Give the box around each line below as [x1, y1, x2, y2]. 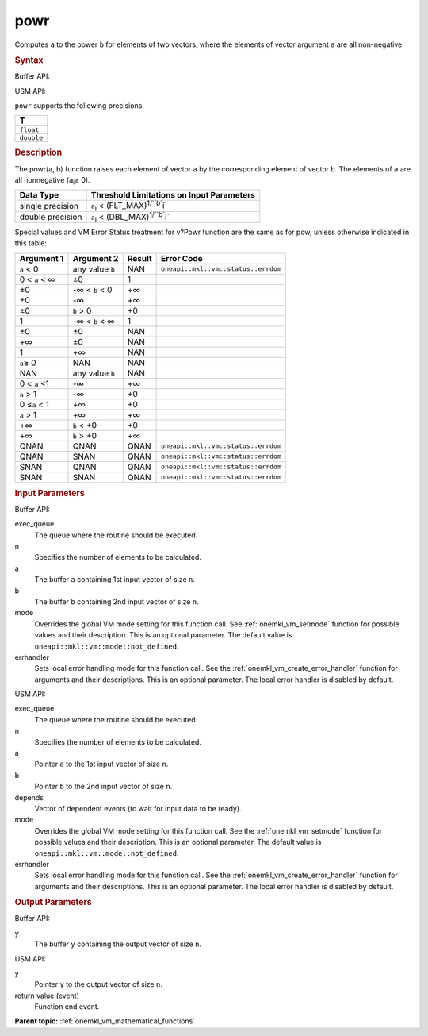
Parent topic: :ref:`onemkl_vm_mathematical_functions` [14, 1016, 196, 1026]
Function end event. [34, 1002, 100, 1011]
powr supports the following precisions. [14, 100, 144, 110]
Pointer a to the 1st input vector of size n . [34, 759, 169, 769]
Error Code [161, 252, 203, 264]
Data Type [19, 190, 59, 201]
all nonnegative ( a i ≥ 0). [14, 175, 90, 187]
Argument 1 [19, 252, 64, 264]
